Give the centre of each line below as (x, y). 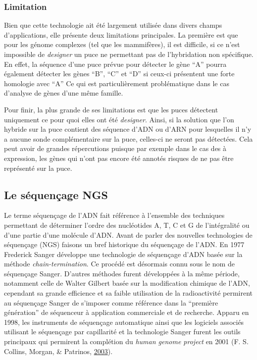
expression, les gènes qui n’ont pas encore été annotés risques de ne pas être (119, 158)
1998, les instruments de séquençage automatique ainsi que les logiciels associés (124, 322)
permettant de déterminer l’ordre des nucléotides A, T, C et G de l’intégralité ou (127, 225)
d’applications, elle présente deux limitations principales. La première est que (121, 34)
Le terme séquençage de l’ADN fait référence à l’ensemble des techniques (114, 215)
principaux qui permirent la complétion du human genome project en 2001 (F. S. (126, 341)
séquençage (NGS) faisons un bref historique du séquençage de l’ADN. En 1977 (124, 244)
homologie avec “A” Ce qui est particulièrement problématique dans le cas (117, 83)
